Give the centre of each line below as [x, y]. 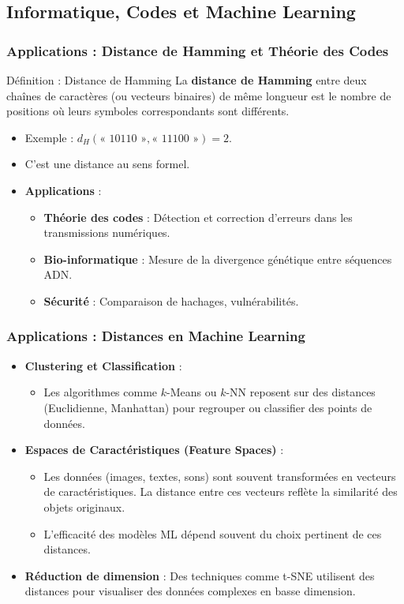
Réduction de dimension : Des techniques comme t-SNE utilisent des [200, 575]
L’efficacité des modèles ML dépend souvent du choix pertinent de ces [213, 533]
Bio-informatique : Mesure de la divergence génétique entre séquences [218, 259]
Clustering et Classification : [103, 365]
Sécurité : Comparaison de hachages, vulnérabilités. [171, 300]
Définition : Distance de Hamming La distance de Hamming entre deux [187, 80]
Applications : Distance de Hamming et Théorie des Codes [198, 50]
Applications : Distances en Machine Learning [156, 336]
